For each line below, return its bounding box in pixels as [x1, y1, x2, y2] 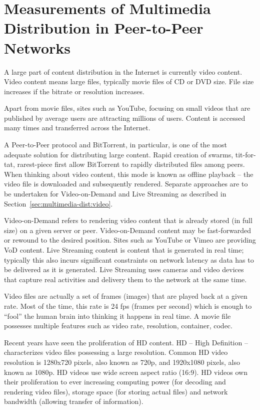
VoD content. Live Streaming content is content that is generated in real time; [4, 245, 244, 255]
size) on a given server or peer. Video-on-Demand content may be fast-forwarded [4, 225, 251, 235]
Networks [4, 37, 71, 58]
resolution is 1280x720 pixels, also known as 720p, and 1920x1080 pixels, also [4, 356, 240, 367]
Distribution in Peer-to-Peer [4, 18, 203, 38]
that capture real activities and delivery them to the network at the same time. [4, 274, 247, 284]
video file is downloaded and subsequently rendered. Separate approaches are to [4, 178, 248, 189]
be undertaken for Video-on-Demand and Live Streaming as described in [4, 188, 226, 199]
